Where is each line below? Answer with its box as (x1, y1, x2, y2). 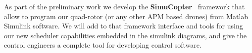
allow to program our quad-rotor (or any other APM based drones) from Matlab (4, 11, 249, 21)
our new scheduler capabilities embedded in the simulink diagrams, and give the (4, 30, 247, 40)
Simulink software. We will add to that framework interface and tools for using (4, 21, 243, 31)
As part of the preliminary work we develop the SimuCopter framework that (4, 1, 245, 11)
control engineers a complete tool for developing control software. (4, 40, 202, 50)
